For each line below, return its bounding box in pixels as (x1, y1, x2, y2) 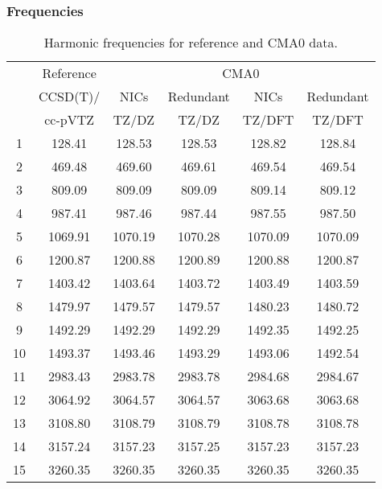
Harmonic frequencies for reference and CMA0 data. (43, 33, 338, 52)
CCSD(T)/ (39, 87, 101, 106)
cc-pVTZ (44, 110, 95, 129)
